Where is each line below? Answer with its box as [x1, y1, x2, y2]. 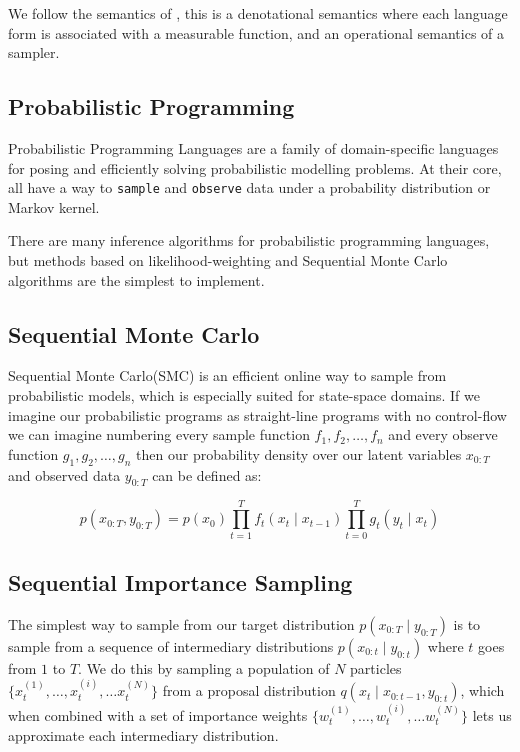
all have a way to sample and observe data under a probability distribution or [8, 177, 491, 198]
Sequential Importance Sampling [8, 566, 353, 597]
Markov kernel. [8, 196, 100, 217]
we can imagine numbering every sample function [8, 424, 310, 445]
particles [350, 657, 402, 678]
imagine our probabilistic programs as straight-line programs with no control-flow [8, 404, 507, 425]
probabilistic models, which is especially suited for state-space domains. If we [8, 385, 480, 405]
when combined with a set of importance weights [8, 704, 308, 725]
